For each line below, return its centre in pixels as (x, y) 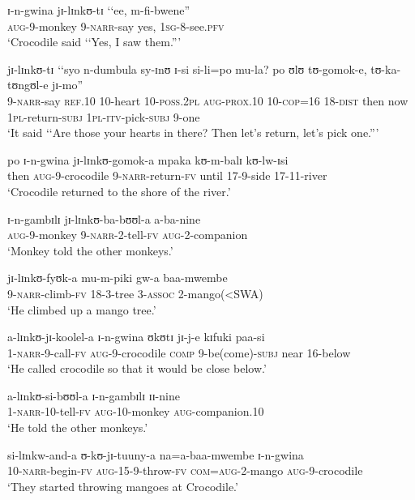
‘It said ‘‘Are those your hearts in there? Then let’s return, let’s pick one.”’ (193, 132)
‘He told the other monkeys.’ (78, 427)
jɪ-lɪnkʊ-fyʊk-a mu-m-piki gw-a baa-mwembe (118, 278)
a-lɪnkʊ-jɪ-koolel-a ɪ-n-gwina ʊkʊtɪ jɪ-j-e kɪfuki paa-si (136, 337)
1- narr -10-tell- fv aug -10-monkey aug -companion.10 (136, 411)
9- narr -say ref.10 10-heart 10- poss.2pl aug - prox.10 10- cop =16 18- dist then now (208, 100)
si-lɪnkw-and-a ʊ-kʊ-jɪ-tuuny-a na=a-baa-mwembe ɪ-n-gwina (156, 454)
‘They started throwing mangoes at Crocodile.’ (123, 486)
